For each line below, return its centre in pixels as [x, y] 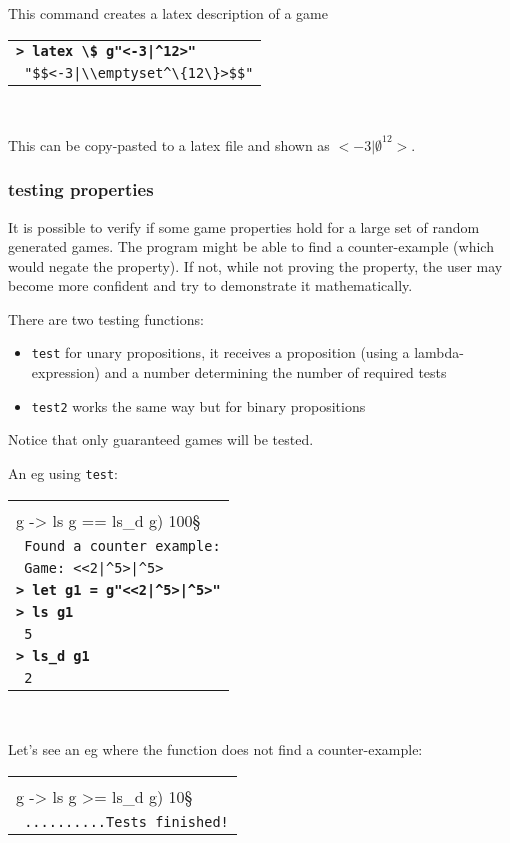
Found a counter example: [122, 545]
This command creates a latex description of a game [168, 13]
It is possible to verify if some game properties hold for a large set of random [244, 226]
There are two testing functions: [106, 318]
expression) [66, 372]
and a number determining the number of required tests [275, 372]
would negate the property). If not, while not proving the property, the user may [255, 265]
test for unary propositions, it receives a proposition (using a [220, 352]
